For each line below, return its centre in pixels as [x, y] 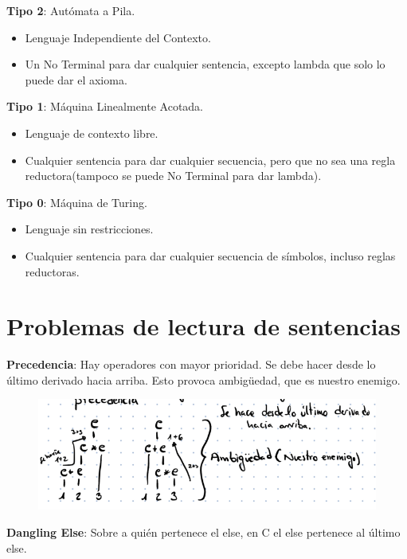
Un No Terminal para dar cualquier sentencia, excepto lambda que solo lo [205, 64]
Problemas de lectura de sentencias [203, 326]
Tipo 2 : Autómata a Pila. [71, 10]
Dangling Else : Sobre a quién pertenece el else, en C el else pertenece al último [203, 532]
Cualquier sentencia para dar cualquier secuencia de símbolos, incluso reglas [210, 255]
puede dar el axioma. [76, 79]
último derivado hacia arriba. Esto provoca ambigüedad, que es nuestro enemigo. [203, 379]
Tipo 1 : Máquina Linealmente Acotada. [105, 106]
